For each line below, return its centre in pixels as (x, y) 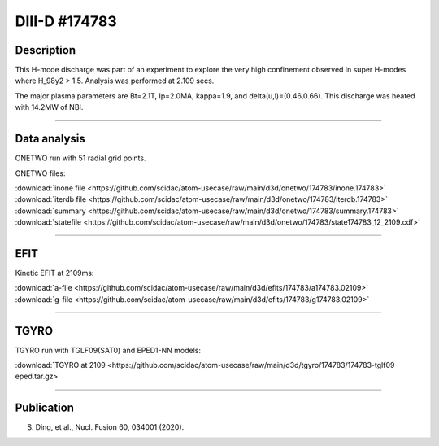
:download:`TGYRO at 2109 (60, 365)
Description (46, 50)
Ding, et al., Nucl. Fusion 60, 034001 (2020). (110, 427)
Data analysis (50, 139)
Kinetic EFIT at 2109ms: (54, 273)
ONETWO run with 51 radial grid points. (80, 158)
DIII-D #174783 (66, 21)
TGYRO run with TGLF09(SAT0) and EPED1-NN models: (108, 350)
